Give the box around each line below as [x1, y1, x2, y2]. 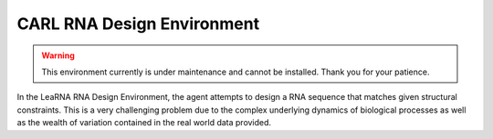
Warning [41, 50, 75, 61]
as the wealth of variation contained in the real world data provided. [16, 117, 272, 128]
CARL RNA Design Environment [16, 14, 260, 34]
